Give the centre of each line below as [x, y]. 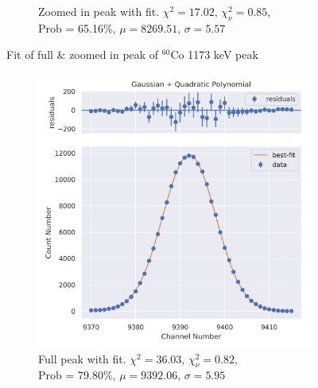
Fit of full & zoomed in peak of [83, 54]
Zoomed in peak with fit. [99, 11]
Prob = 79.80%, [77, 375]
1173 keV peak [223, 54]
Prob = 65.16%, [77, 27]
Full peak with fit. [82, 358]
